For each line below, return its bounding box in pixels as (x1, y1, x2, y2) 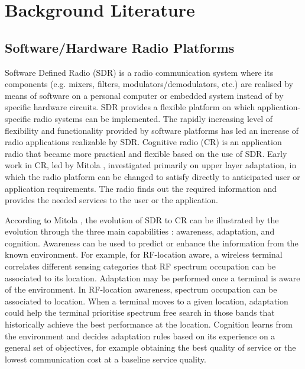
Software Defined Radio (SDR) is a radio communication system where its (5, 66, 274, 78)
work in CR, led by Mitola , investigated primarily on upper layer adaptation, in (5, 159, 297, 171)
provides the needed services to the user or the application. (5, 194, 218, 206)
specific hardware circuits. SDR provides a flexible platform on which (5, 101, 255, 113)
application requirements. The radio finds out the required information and (5, 182, 277, 194)
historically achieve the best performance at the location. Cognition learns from (5, 318, 293, 331)
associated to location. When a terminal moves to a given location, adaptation (5, 294, 288, 307)
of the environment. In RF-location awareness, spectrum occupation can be (5, 283, 277, 296)
